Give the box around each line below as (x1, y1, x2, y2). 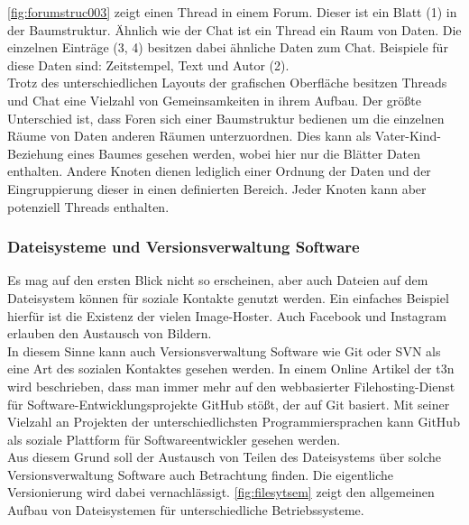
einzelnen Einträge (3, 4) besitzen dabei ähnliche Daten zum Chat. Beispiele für (7, 38, 448, 57)
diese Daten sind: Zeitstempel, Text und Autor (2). (7, 55, 290, 74)
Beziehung (7, 143, 64, 162)
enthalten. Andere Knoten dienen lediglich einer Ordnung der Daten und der (7, 161, 431, 180)
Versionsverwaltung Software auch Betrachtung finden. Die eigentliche (7, 465, 394, 484)
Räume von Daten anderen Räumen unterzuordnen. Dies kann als (7, 126, 372, 145)
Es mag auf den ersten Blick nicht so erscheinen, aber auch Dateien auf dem (7, 271, 428, 290)
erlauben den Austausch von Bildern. (7, 324, 212, 343)
